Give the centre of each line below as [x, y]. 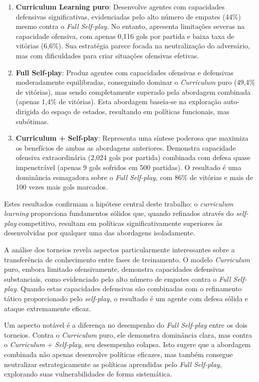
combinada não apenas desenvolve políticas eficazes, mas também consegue [119, 354]
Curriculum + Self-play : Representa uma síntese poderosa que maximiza [132, 138]
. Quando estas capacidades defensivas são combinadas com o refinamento [129, 288]
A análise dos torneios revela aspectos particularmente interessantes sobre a [120, 250]
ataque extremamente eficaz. [47, 308]
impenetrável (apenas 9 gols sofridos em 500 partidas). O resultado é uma [129, 167]
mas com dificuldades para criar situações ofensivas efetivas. [107, 55]
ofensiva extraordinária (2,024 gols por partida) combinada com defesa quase [133, 157]
